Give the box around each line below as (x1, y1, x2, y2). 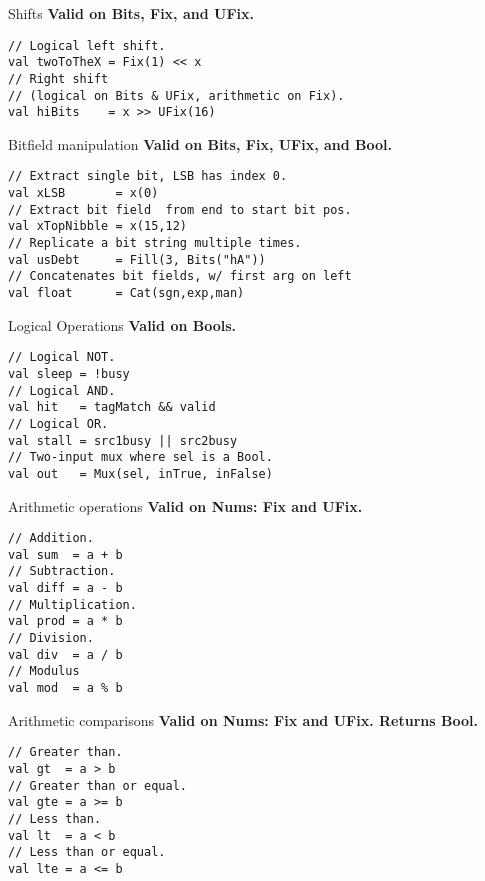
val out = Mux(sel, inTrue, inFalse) (8, 466, 273, 481)
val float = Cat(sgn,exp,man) (8, 286, 245, 301)
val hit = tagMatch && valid (8, 400, 216, 415)
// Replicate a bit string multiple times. (8, 236, 302, 251)
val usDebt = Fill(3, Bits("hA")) (8, 252, 266, 267)
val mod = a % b (8, 681, 123, 696)
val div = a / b (8, 647, 123, 662)
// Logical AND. (8, 383, 116, 398)
